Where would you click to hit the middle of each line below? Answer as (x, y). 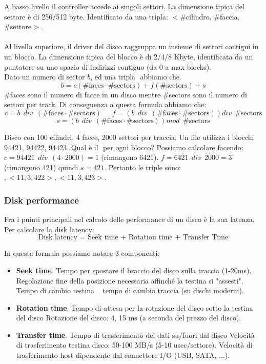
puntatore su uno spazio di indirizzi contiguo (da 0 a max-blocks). (108, 66)
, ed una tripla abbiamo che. (136, 77)
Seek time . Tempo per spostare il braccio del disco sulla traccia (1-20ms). (134, 270)
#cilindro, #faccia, (210, 16)
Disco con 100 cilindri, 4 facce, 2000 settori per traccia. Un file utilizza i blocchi (129, 137)
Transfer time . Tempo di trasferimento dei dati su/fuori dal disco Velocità (136, 335)
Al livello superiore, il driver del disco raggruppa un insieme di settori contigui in (131, 46)
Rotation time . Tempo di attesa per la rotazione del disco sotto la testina (135, 307)
